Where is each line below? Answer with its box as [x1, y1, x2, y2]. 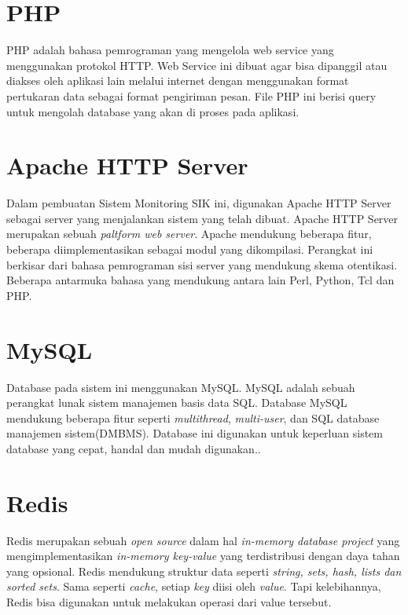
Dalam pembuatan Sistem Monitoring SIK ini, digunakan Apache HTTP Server [6, 195, 391, 211]
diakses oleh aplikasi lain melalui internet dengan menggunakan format [6, 72, 349, 89]
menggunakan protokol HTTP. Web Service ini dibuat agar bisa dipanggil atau [6, 57, 388, 73]
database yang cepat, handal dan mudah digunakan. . [6, 440, 261, 456]
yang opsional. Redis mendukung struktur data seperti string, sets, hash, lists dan [6, 562, 402, 579]
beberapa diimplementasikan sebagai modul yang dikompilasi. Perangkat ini [6, 241, 373, 257]
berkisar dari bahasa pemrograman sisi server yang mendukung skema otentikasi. [6, 256, 398, 273]
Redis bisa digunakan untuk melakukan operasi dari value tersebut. [6, 593, 332, 610]
